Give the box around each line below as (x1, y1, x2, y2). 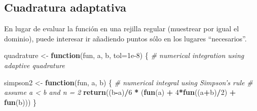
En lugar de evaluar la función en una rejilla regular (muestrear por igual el (4, 23, 239, 34)
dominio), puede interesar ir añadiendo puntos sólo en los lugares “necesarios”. (4, 33, 247, 43)
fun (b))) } (4, 96, 37, 107)
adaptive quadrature (4, 60, 65, 70)
